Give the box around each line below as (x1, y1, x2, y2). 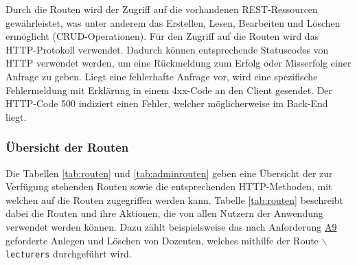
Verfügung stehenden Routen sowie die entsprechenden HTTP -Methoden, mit (5, 179, 332, 194)
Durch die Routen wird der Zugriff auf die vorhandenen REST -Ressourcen (5, 2, 318, 16)
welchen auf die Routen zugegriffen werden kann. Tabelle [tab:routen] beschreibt (5, 192, 344, 207)
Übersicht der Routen (5, 139, 129, 156)
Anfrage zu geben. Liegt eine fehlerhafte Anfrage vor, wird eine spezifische (5, 69, 318, 83)
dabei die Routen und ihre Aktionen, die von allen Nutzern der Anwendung (5, 206, 323, 220)
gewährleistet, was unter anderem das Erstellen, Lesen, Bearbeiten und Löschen (5, 15, 341, 30)
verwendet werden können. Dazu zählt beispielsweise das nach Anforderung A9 (5, 219, 337, 233)
